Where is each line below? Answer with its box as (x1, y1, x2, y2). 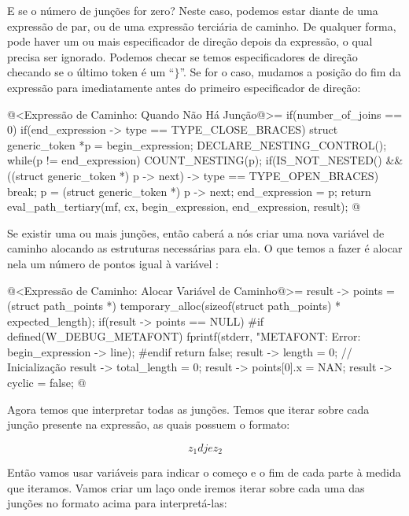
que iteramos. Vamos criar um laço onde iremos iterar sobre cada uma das (7, 479, 365, 496)
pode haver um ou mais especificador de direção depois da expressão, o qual (7, 33, 373, 50)
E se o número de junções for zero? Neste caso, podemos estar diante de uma (7, 2, 378, 18)
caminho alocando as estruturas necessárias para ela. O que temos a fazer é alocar (7, 240, 403, 256)
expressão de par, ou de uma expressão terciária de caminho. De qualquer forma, (7, 17, 396, 34)
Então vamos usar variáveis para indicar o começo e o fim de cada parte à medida (7, 464, 401, 481)
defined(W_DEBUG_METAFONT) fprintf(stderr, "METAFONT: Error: (7, 328, 361, 345)
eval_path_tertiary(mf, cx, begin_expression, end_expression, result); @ (7, 198, 361, 215)
